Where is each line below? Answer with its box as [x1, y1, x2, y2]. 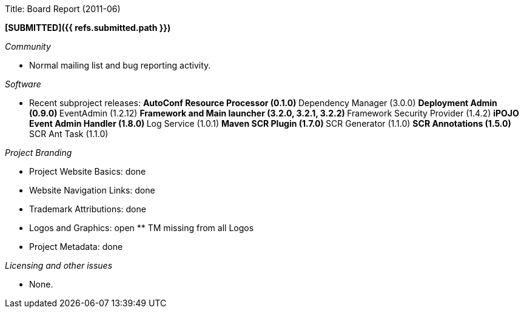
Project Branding [5, 147, 72, 158]
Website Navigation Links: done [29, 185, 155, 195]
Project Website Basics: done [29, 166, 146, 177]
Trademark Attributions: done [29, 204, 146, 214]
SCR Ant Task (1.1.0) [29, 129, 109, 139]
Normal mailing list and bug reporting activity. [29, 60, 211, 70]
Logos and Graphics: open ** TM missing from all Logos [29, 223, 254, 233]
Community [5, 41, 51, 52]
